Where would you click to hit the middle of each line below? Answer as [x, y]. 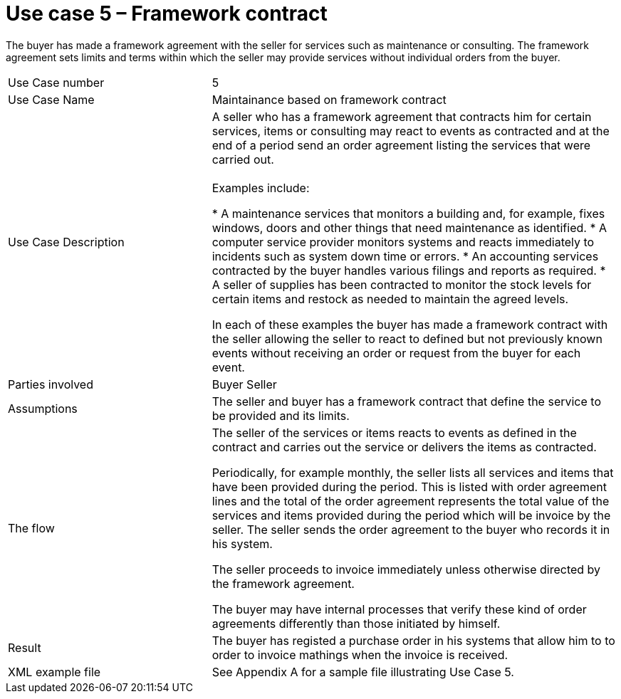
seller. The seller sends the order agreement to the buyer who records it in [411, 529]
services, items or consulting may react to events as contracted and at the [411, 131]
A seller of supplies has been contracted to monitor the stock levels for [402, 284]
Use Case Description [66, 242]
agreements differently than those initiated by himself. [356, 623]
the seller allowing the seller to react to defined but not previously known [407, 338]
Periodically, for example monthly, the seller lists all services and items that [413, 472]
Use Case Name [51, 99]
